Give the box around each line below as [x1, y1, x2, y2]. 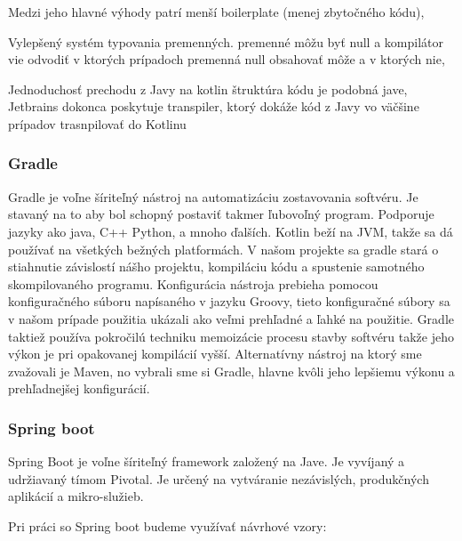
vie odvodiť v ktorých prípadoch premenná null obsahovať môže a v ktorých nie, [8, 50, 445, 69]
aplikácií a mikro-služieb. [8, 487, 144, 505]
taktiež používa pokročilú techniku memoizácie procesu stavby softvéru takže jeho [8, 327, 454, 345]
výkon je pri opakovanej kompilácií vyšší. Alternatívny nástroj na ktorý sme [8, 344, 422, 363]
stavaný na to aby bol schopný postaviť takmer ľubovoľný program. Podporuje [8, 205, 434, 223]
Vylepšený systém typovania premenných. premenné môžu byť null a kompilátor [8, 32, 443, 51]
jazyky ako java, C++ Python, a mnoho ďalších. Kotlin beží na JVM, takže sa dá [8, 222, 453, 240]
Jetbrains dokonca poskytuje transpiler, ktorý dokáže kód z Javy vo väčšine [8, 97, 419, 116]
